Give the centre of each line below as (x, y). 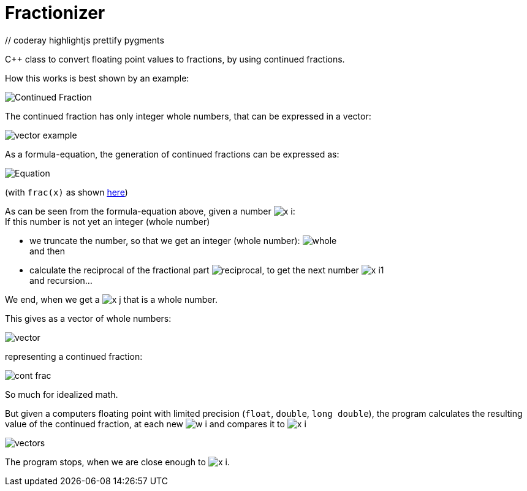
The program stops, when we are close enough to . (117, 462)
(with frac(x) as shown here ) (66, 192)
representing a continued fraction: (74, 356)
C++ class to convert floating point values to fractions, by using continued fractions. (175, 59)
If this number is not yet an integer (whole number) (108, 221)
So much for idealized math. (62, 394)
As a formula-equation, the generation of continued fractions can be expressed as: (172, 154)
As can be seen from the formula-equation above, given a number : (150, 211)
